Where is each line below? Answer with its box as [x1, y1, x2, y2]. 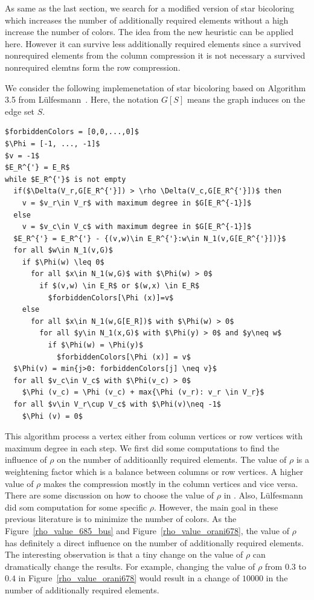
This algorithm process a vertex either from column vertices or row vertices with [5, 430, 303, 442]
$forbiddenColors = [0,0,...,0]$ [5, 127, 139, 137]
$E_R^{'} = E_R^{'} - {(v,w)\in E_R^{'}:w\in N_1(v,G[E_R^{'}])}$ [13, 234, 286, 243]
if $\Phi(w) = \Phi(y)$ [48, 341, 144, 350]
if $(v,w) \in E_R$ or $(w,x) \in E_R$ [39, 282, 200, 291]
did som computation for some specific [5, 500, 147, 513]
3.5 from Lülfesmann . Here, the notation [5, 93, 159, 106]
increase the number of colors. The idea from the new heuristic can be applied [5, 25, 293, 38]
